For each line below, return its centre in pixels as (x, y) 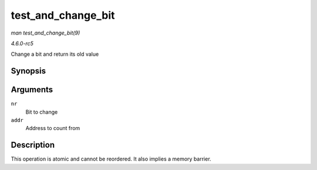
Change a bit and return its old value (55, 54)
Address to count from (53, 128)
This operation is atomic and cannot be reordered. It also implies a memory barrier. (111, 159)
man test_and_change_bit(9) (45, 33)
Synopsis (28, 71)
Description (33, 145)
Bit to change (42, 112)
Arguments (32, 90)
